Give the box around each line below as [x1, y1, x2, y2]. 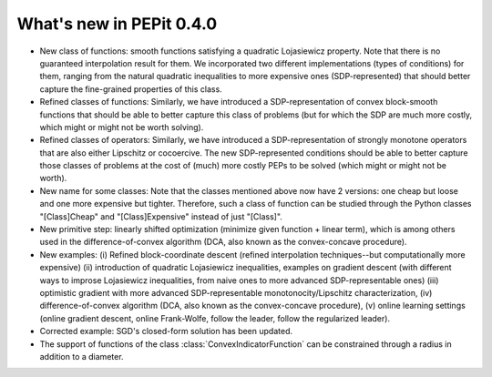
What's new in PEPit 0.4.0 [16, 14, 218, 34]
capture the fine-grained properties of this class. [39, 83, 222, 95]
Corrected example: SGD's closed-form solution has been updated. [39, 326, 293, 337]
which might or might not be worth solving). [39, 121, 204, 132]
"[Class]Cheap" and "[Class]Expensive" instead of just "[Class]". [39, 210, 282, 222]
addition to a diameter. [39, 351, 124, 362]
